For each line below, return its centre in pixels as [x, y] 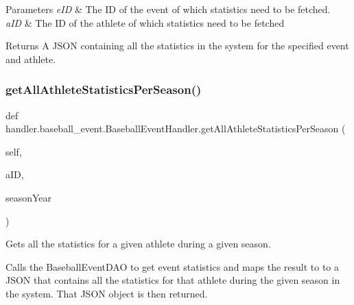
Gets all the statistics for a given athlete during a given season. [138, 244]
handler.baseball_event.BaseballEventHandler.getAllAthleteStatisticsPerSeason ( [176, 129]
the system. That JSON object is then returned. [107, 293]
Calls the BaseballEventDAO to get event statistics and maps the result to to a [173, 266]
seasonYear [29, 197]
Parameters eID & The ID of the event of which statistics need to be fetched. [168, 9]
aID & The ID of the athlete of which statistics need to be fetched [145, 22]
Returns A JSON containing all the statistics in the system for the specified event [177, 46]
